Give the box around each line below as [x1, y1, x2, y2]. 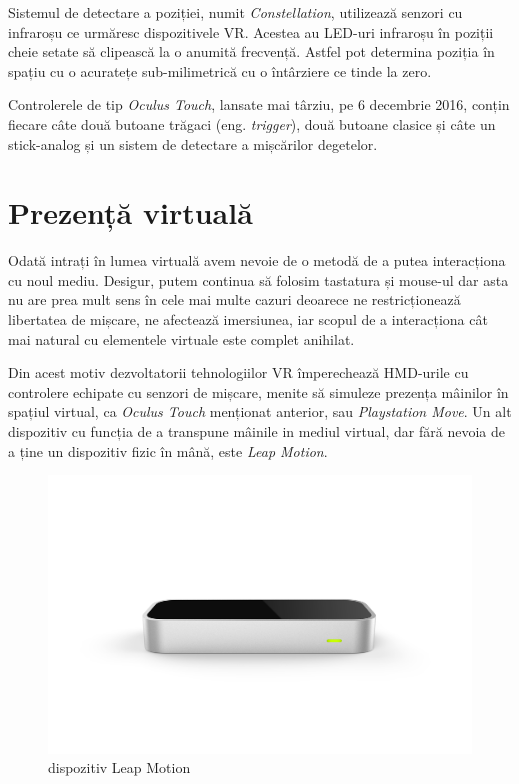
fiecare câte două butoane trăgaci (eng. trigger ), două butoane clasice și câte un [8, 113, 496, 134]
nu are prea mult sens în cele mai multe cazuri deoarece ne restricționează [8, 289, 461, 310]
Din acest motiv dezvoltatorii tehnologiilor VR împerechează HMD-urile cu [8, 362, 469, 383]
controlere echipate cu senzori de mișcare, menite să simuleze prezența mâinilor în [8, 381, 509, 402]
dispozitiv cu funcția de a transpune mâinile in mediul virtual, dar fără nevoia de [8, 421, 505, 442]
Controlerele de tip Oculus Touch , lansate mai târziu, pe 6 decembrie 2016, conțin [8, 94, 510, 115]
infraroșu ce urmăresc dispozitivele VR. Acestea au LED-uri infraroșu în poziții [8, 21, 494, 42]
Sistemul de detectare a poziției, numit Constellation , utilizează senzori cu [8, 2, 463, 22]
